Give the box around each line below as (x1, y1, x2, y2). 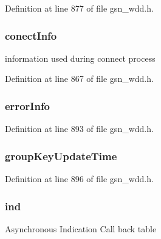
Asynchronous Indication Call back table (5, 222, 157, 235)
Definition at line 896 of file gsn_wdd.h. (5, 172, 154, 185)
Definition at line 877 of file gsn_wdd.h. (5, 2, 154, 14)
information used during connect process (5, 51, 156, 64)
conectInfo (5, 28, 57, 43)
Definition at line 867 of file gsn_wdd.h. (5, 72, 154, 85)
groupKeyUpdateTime (5, 148, 117, 163)
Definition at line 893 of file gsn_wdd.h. (5, 122, 154, 135)
